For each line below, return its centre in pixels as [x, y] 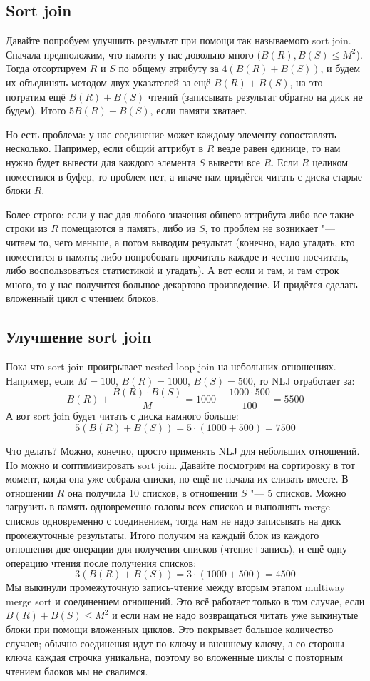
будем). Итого [36, 110]
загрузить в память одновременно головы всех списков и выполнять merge [168, 506]
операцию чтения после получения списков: [101, 562]
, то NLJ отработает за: [304, 380]
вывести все [235, 162]
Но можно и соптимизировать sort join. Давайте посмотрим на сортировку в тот [180, 464]
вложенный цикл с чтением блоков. [83, 298]
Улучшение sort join [79, 337]
